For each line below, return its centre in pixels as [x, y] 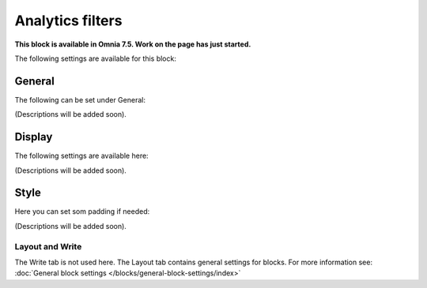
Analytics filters [68, 21]
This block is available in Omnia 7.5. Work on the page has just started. [133, 44]
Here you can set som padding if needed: [82, 211]
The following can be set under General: [80, 99]
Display [34, 137]
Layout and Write [48, 246]
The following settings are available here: [82, 156]
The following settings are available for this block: [96, 58]
